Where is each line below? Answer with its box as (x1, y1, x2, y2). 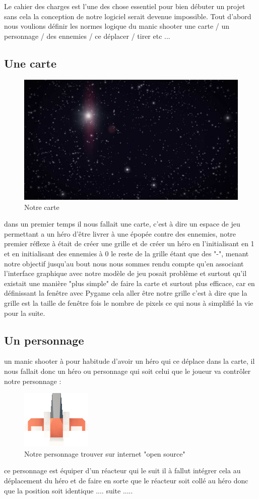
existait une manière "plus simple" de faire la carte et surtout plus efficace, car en (4, 278, 255, 288)
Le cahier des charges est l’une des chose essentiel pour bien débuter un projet (4, 1, 245, 11)
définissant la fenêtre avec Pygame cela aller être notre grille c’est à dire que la (4, 288, 247, 298)
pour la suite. (4, 307, 45, 318)
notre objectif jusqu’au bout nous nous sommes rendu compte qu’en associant (4, 258, 244, 268)
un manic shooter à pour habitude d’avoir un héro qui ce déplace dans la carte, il (4, 356, 255, 366)
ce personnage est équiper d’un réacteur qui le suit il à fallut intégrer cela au (4, 465, 241, 476)
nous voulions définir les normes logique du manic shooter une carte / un (4, 21, 229, 31)
